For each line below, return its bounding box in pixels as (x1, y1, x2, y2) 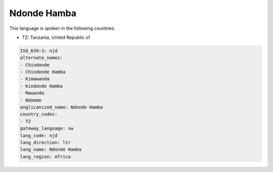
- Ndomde (20, 97, 42, 103)
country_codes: (20, 111, 58, 117)
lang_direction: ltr (20, 140, 71, 145)
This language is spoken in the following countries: (9, 25, 115, 31)
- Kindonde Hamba (20, 83, 63, 89)
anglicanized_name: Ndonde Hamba (20, 104, 103, 110)
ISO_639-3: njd (20, 48, 58, 53)
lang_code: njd (20, 133, 58, 138)
